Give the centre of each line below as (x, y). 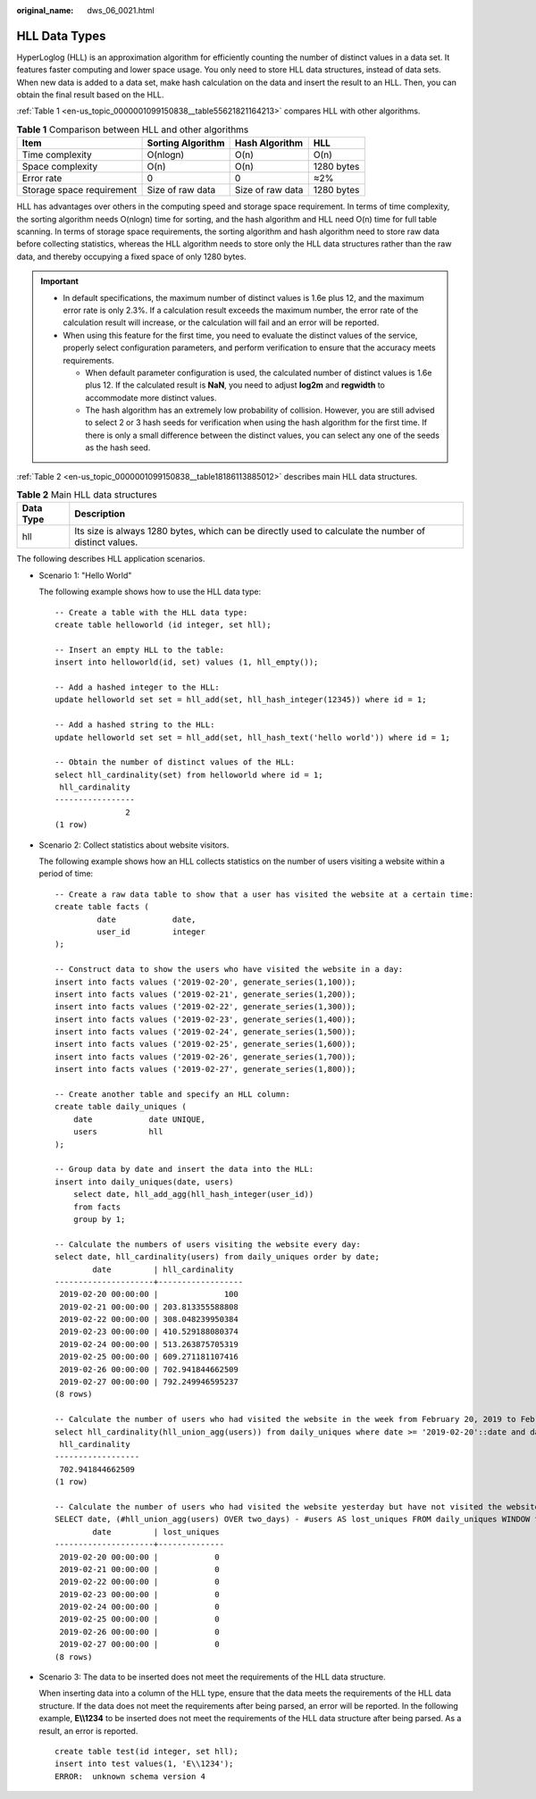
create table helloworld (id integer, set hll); (163, 624)
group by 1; (99, 1219)
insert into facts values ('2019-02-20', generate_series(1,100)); (205, 982)
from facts (97, 1207)
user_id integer (151, 932)
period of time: (66, 874)
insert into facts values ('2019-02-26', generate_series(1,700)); (205, 1057)
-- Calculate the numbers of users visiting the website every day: (208, 1244)
